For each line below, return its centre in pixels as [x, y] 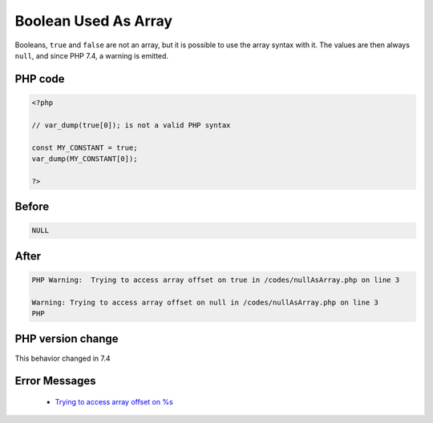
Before [32, 207]
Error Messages [55, 381]
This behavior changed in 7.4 [63, 358]
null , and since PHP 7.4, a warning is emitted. [91, 55]
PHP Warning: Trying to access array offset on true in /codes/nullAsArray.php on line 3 [216, 280]
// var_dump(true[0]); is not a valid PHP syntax [131, 125]
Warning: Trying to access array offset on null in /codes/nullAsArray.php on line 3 [205, 302]
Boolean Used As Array [93, 21]
